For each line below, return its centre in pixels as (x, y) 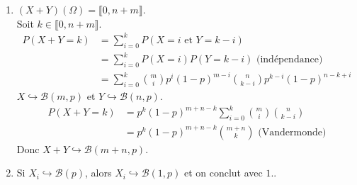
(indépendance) (289, 60)
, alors (98, 173)
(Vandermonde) (292, 132)
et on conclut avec (223, 173)
